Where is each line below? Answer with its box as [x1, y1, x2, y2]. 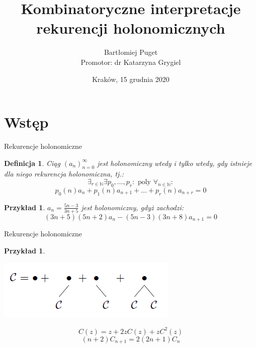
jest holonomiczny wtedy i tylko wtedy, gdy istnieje [97, 157, 252, 168]
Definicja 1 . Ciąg [4, 157, 60, 168]
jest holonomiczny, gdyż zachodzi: [81, 202, 184, 212]
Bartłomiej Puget [104, 47, 158, 57]
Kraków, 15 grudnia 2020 [92, 73, 169, 84]
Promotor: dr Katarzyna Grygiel [80, 56, 181, 67]
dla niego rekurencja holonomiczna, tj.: [4, 168, 124, 179]
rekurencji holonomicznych [36, 18, 225, 38]
